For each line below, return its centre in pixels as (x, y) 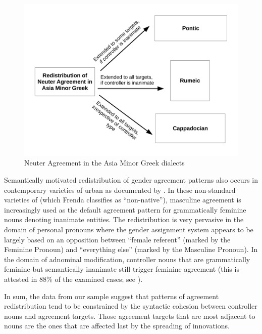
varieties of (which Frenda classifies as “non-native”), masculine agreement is (123, 200)
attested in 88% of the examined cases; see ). (73, 279)
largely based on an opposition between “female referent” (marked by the (117, 239)
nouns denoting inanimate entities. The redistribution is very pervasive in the (124, 219)
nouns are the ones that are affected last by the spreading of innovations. (117, 326)
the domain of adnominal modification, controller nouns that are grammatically (127, 259)
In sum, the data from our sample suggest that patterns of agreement (112, 296)
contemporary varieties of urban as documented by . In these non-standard (120, 190)
